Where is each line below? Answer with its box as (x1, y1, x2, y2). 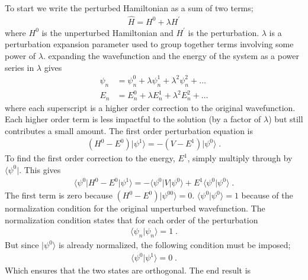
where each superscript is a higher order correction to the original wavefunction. (5, 101, 296, 113)
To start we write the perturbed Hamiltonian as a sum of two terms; (5, 2, 254, 14)
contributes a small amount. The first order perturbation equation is (5, 124, 254, 136)
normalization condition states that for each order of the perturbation (5, 213, 258, 226)
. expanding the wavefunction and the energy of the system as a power (43, 50, 299, 62)
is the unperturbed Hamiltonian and (41, 26, 174, 38)
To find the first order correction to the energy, (5, 152, 175, 164)
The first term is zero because (5, 189, 113, 201)
